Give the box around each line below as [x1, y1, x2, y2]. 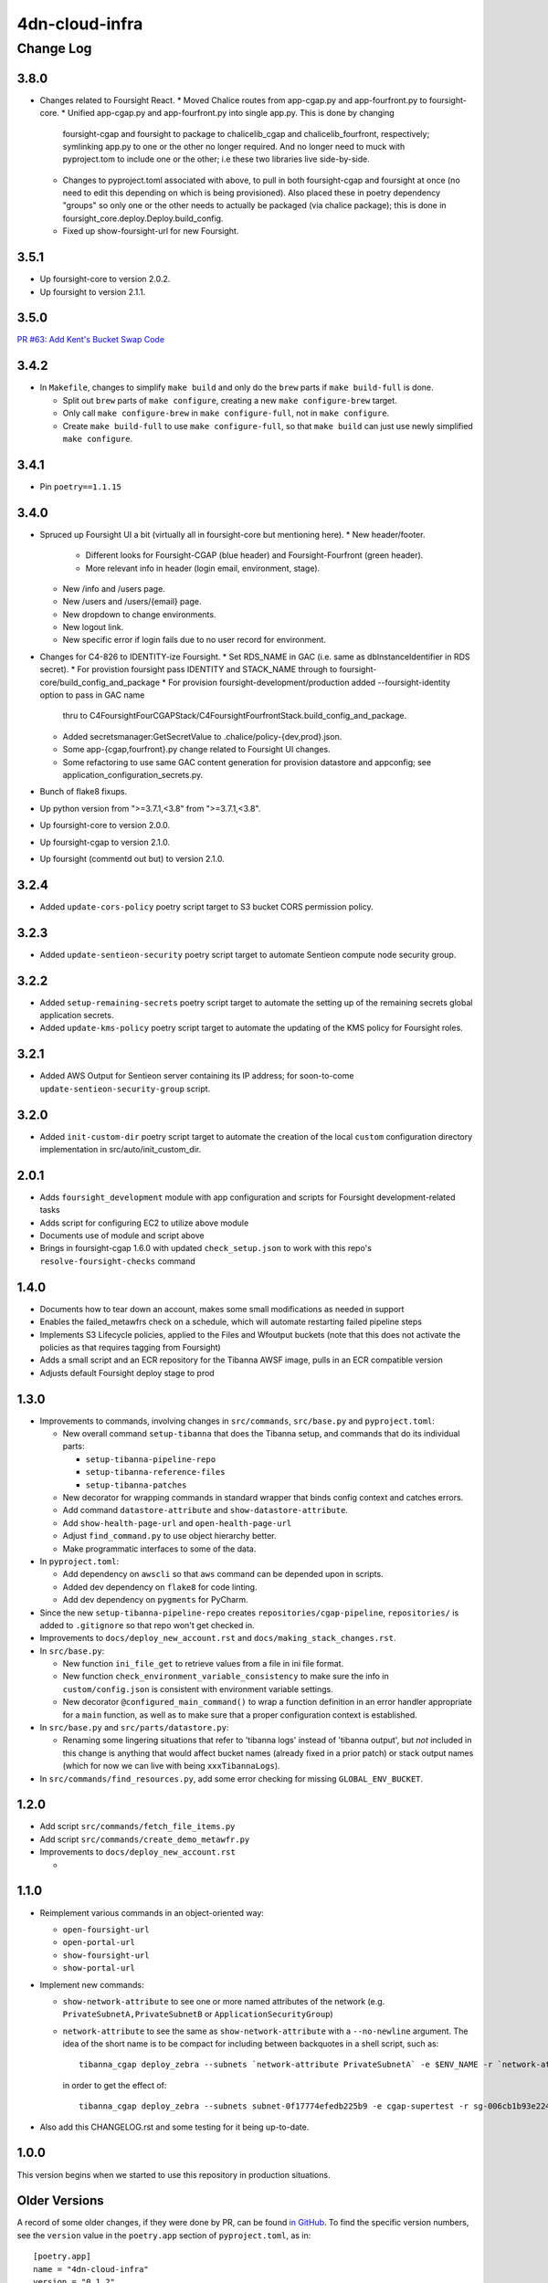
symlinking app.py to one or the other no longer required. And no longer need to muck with [62, 141, 406, 152]
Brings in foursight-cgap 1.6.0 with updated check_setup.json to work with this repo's [39, 1243, 372, 1254]
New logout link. [62, 622, 124, 633]
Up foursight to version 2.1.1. [39, 286, 146, 297]
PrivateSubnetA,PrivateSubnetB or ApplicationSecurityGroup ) [62, 2009, 333, 2020]
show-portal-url [62, 1963, 136, 1973]
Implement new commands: [39, 1979, 144, 1990]
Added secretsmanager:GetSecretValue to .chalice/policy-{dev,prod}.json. [62, 731, 342, 742]
